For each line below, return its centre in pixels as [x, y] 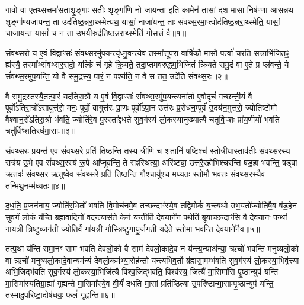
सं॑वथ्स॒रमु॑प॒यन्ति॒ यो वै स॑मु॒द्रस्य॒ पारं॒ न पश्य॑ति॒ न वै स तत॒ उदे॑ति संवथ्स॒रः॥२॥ [117, 76]
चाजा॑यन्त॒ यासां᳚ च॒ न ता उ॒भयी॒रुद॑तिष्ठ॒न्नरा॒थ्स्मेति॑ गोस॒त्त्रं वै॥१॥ [96, 33]
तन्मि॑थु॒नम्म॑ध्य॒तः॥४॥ [35, 185]
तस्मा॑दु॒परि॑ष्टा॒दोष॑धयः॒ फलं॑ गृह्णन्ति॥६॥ [60, 295]
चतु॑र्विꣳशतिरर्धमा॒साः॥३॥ [41, 131]
